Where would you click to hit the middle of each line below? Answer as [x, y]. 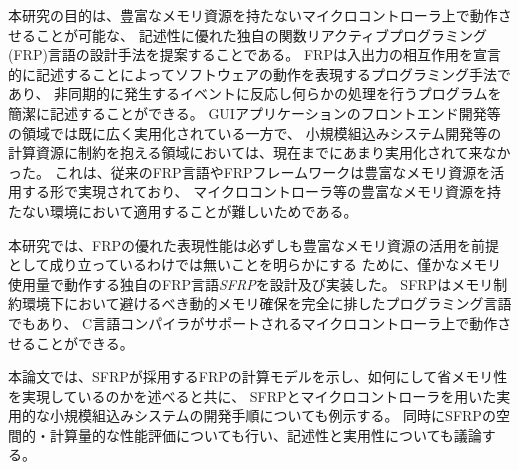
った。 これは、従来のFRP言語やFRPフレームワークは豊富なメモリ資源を [249, 171]
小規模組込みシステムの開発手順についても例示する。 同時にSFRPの [272, 415]
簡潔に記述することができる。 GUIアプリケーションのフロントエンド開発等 [254, 112]
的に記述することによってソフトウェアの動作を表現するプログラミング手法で [259, 73]
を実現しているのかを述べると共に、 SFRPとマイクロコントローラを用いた [252, 395]
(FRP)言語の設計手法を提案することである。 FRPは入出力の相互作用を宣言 [254, 54]
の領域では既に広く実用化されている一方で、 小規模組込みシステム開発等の [255, 132]
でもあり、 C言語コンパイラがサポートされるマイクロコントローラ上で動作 [253, 322]
